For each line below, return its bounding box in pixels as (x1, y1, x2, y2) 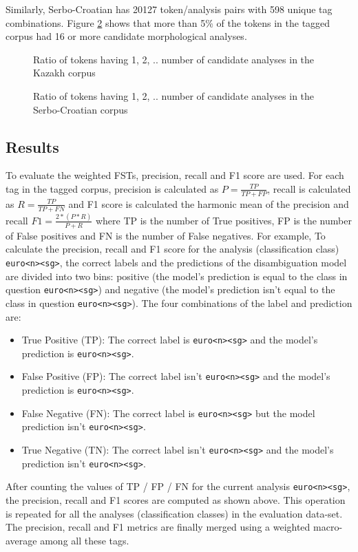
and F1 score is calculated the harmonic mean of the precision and (68, 196, 349, 211)
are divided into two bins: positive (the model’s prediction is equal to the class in (6, 268, 348, 283)
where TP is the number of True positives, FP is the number (95, 213, 352, 227)
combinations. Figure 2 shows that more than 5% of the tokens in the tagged (6, 15, 330, 30)
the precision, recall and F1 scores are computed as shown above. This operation (6, 493, 346, 507)
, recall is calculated (267, 181, 351, 195)
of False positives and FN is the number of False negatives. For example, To (6, 228, 326, 242)
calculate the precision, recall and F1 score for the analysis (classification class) (6, 242, 339, 256)
